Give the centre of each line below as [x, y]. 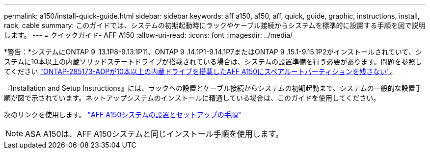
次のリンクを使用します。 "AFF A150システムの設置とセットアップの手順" [123, 115]
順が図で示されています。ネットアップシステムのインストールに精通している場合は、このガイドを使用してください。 [192, 98]
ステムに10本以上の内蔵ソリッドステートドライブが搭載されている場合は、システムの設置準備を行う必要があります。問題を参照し [213, 62]
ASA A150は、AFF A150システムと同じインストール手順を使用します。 [154, 134]
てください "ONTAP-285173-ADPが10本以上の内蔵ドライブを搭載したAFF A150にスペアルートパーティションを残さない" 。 [201, 71]
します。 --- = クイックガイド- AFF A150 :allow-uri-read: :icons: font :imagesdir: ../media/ [148, 35]
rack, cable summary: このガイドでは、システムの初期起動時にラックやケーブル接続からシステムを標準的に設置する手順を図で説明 [215, 25]
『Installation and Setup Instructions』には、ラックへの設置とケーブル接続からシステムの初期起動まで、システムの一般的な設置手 [213, 88]
